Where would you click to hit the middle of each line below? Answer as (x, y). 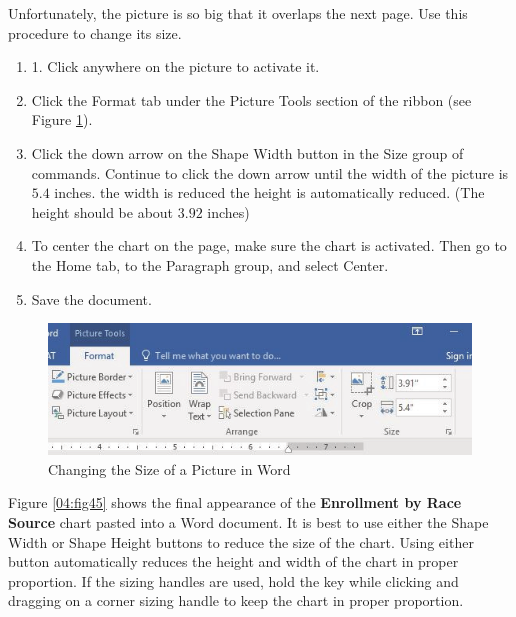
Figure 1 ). (62, 119)
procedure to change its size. (95, 32)
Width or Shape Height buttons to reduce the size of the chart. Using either (241, 541)
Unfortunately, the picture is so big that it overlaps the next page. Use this (238, 13)
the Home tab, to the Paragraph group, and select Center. (210, 264)
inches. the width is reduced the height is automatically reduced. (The (269, 192)
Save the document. (91, 298)
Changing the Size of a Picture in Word (169, 468)
